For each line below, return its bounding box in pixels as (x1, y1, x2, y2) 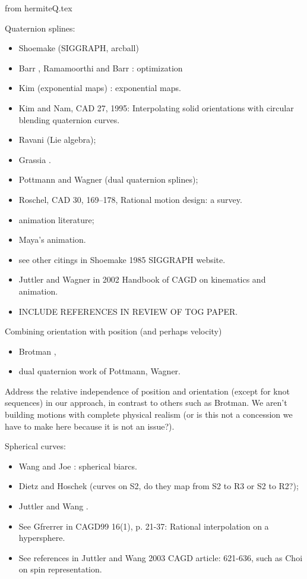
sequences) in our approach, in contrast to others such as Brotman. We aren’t (5, 396, 287, 409)
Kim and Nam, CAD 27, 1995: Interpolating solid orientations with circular (18, 101, 294, 114)
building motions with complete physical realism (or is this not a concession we (5, 408, 293, 421)
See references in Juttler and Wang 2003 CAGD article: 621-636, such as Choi (18, 551, 303, 564)
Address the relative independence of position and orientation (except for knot (5, 384, 290, 397)
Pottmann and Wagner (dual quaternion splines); (18, 173, 198, 186)
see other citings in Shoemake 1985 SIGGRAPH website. (18, 253, 226, 265)
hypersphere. (18, 531, 65, 544)
